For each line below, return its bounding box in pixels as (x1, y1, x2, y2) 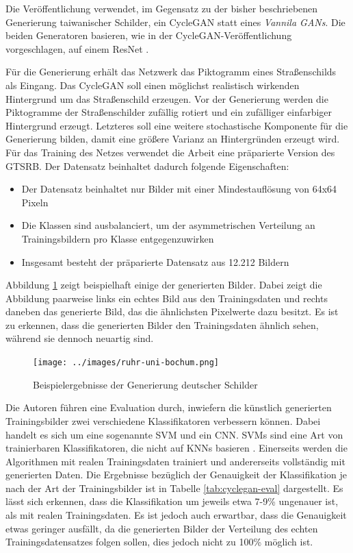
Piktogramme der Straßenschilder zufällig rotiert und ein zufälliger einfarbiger (5, 105, 332, 119)
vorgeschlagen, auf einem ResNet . (5, 41, 149, 56)
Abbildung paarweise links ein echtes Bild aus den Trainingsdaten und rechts (5, 291, 328, 305)
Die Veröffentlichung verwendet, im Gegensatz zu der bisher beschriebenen (5, 1, 318, 15)
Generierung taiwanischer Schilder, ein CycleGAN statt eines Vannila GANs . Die (5, 14, 345, 29)
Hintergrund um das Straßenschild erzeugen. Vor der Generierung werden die (5, 91, 328, 106)
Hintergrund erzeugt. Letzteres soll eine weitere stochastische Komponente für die (5, 118, 348, 132)
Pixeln (21, 195, 49, 209)
